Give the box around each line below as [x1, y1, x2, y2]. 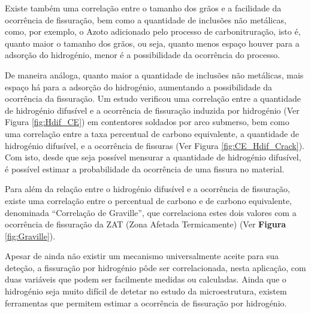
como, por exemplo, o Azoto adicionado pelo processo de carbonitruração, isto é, [5, 25, 301, 38]
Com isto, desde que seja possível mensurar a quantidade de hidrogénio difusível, [5, 151, 301, 163]
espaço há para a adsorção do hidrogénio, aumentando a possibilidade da [5, 80, 273, 93]
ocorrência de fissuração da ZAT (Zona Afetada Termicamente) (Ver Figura [5, 218, 286, 230]
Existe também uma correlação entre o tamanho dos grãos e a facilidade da [5, 2, 282, 14]
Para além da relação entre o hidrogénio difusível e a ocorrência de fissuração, [5, 183, 290, 195]
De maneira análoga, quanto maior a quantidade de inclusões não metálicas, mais [5, 68, 304, 81]
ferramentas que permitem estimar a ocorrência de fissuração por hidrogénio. [5, 296, 287, 309]
